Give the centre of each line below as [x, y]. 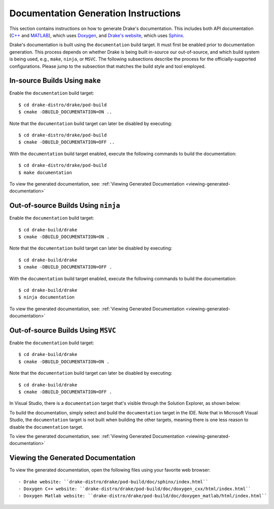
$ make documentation [45, 172]
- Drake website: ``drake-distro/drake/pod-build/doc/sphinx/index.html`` [113, 482]
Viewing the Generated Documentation [72, 458]
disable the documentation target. [46, 427]
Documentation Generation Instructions [95, 13]
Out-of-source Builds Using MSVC [63, 330]
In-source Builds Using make [55, 81]
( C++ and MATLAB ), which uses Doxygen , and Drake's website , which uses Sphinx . [97, 35]
